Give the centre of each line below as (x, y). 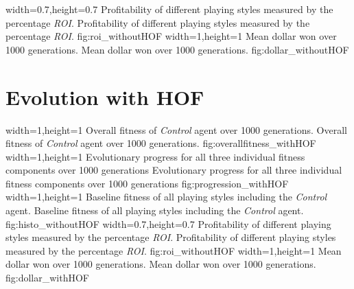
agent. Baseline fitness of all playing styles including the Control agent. (155, 210)
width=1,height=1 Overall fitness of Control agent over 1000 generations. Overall (176, 129)
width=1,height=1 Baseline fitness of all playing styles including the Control (166, 197)
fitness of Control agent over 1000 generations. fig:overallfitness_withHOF (161, 143)
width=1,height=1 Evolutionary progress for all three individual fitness (155, 156)
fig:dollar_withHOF (47, 278)
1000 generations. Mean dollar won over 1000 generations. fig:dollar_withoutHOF (177, 49)
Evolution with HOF (105, 96)
